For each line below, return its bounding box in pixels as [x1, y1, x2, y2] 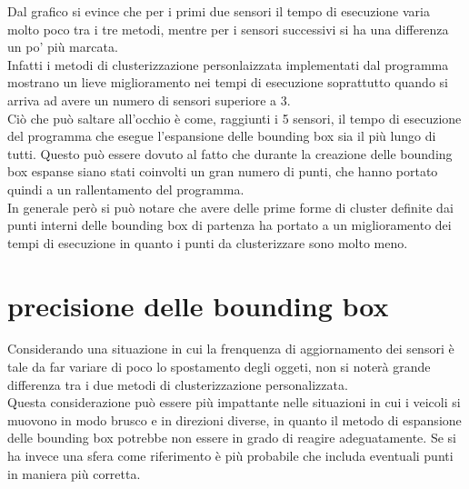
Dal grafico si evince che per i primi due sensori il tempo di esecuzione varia [7, 2, 430, 20]
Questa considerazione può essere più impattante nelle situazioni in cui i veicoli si [7, 393, 461, 412]
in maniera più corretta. [7, 464, 141, 483]
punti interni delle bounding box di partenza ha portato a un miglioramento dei [7, 215, 452, 235]
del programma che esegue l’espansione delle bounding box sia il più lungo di [7, 126, 436, 145]
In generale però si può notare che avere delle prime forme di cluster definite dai [7, 197, 454, 216]
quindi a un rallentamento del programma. [7, 179, 244, 198]
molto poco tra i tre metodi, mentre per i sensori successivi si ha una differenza [7, 19, 449, 38]
